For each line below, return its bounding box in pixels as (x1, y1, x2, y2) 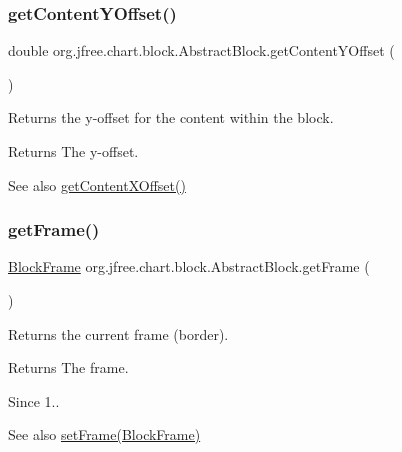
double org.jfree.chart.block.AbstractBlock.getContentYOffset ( (8, 40, 395, 61)
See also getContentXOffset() (8, 174, 186, 195)
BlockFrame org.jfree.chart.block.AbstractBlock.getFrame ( (8, 256, 370, 277)
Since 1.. (8, 390, 60, 411)
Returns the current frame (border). (8, 323, 229, 344)
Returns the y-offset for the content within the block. (8, 107, 334, 128)
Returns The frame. (8, 357, 129, 378)
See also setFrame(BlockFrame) (8, 424, 201, 445)
